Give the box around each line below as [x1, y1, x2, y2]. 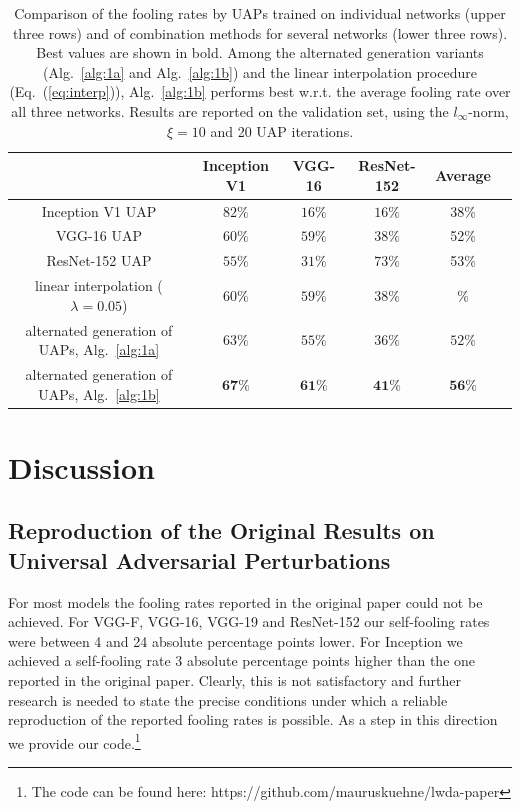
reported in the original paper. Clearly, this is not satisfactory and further [8, 670, 461, 691]
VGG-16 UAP [55, 225, 142, 246]
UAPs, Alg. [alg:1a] [38, 339, 160, 360]
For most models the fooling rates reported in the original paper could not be [8, 591, 483, 612]
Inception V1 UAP [41, 200, 157, 221]
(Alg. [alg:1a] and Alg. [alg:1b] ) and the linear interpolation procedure [43, 61, 477, 82]
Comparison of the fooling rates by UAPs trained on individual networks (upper [14, 3, 506, 23]
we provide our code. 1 [8, 729, 141, 753]
